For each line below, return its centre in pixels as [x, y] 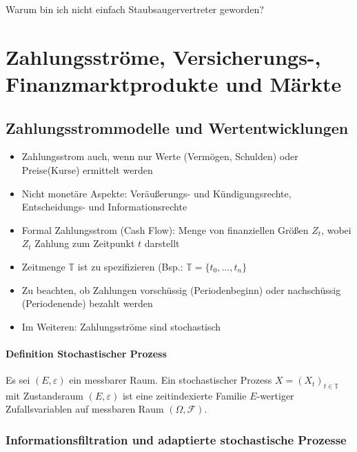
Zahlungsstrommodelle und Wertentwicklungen [177, 127]
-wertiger [275, 395]
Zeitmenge [43, 266]
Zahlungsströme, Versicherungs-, [163, 56]
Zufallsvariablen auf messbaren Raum [85, 409]
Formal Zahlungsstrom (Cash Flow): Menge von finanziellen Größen [165, 229]
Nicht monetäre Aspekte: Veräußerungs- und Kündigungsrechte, [156, 193]
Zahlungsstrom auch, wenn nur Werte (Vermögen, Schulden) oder [160, 156]
